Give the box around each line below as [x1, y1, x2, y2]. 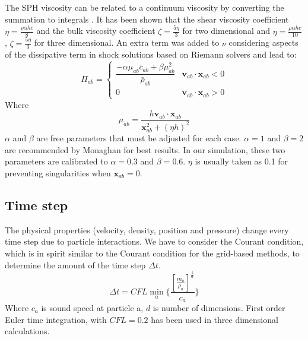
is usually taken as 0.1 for [195, 155, 288, 167]
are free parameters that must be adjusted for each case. [36, 132, 242, 144]
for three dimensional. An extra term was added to [34, 36, 220, 49]
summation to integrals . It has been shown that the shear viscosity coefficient [5, 12, 289, 25]
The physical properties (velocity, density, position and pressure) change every [5, 223, 289, 236]
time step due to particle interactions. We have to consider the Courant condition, [5, 235, 304, 248]
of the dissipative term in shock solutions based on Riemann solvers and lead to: [5, 48, 297, 61]
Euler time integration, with [5, 313, 107, 325]
